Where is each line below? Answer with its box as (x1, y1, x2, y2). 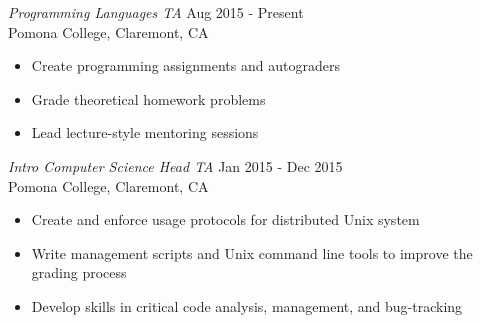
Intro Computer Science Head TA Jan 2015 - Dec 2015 (8, 155, 343, 176)
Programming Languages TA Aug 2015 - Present (8, 2, 304, 22)
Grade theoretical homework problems (31, 88, 266, 109)
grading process (31, 262, 127, 283)
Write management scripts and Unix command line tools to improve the (31, 242, 473, 263)
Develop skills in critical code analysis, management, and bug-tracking (31, 295, 463, 316)
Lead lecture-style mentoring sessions (31, 122, 259, 143)
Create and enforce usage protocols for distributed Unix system (31, 209, 420, 230)
